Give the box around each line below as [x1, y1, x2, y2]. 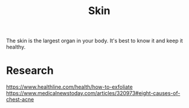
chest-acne [6, 96, 34, 103]
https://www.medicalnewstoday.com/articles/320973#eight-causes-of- [6, 90, 181, 97]
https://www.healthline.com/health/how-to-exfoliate [6, 83, 133, 90]
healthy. [6, 43, 25, 50]
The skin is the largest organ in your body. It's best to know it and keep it [6, 37, 183, 45]
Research [6, 64, 54, 77]
